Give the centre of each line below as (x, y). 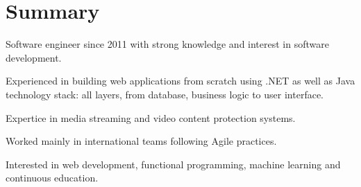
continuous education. (52, 178)
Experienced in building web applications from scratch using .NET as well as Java (180, 81)
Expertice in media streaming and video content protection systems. (151, 117)
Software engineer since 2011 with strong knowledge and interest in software (167, 44)
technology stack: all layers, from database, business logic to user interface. (165, 94)
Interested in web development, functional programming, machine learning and (173, 164)
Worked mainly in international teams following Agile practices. (141, 141)
